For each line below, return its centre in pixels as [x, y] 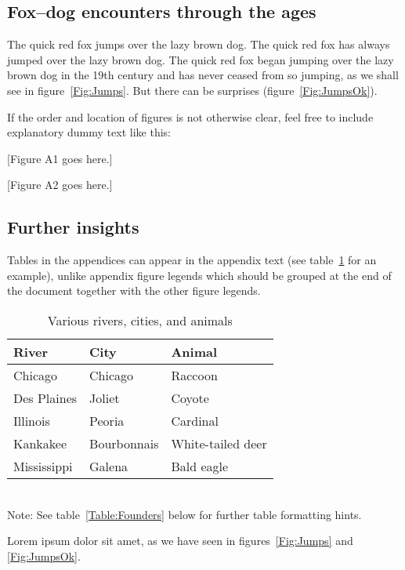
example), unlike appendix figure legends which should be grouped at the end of [199, 275]
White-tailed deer [219, 443]
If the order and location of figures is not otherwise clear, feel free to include [190, 116]
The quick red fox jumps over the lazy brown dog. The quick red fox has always [199, 44]
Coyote [190, 398]
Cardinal [195, 420]
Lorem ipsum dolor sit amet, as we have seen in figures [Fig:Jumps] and [180, 541]
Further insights [73, 227]
